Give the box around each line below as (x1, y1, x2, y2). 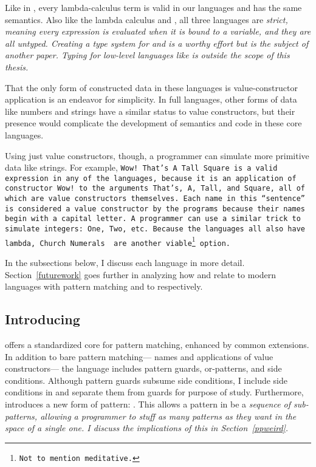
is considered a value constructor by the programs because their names (5, 204, 305, 213)
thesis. (5, 60, 29, 73)
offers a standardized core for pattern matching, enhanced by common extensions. (5, 338, 309, 351)
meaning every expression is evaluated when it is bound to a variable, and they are (5, 25, 311, 38)
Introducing (5, 310, 80, 329)
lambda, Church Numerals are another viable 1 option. (5, 234, 230, 248)
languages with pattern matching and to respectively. (5, 280, 203, 293)
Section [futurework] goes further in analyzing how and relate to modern (5, 268, 276, 281)
